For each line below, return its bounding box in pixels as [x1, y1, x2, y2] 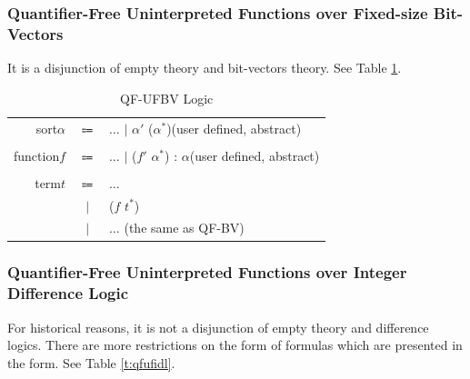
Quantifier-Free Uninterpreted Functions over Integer [7, 261, 407, 284]
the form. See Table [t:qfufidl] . [7, 353, 175, 372]
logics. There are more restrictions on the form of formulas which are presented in [7, 335, 463, 354]
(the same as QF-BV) [124, 218, 245, 237]
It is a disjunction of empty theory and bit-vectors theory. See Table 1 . [7, 58, 402, 77]
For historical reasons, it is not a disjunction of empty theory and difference [7, 317, 429, 336]
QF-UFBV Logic [119, 88, 214, 107]
